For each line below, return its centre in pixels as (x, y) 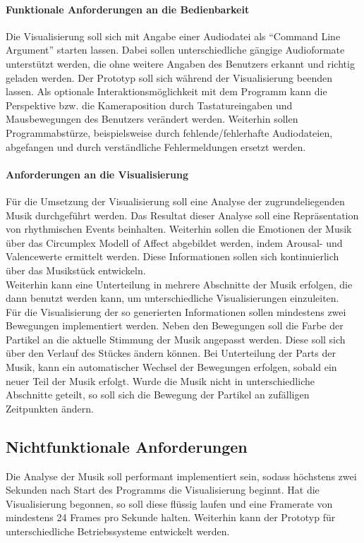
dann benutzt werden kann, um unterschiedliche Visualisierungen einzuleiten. (172, 298)
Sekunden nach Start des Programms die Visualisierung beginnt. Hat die (163, 490)
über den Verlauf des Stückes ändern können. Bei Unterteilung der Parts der (171, 353)
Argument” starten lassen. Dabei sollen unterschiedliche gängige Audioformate (175, 50)
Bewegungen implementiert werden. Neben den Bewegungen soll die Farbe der (175, 325)
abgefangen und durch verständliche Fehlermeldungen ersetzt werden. (156, 146)
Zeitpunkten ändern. (50, 408)
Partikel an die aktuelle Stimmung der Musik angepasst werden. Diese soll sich (176, 339)
